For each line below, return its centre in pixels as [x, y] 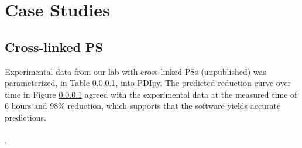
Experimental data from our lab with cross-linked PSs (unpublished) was [136, 71]
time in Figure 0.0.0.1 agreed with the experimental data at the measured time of [151, 94]
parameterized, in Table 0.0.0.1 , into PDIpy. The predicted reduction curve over [148, 83]
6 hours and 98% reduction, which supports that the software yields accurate [143, 106]
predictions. [25, 117]
